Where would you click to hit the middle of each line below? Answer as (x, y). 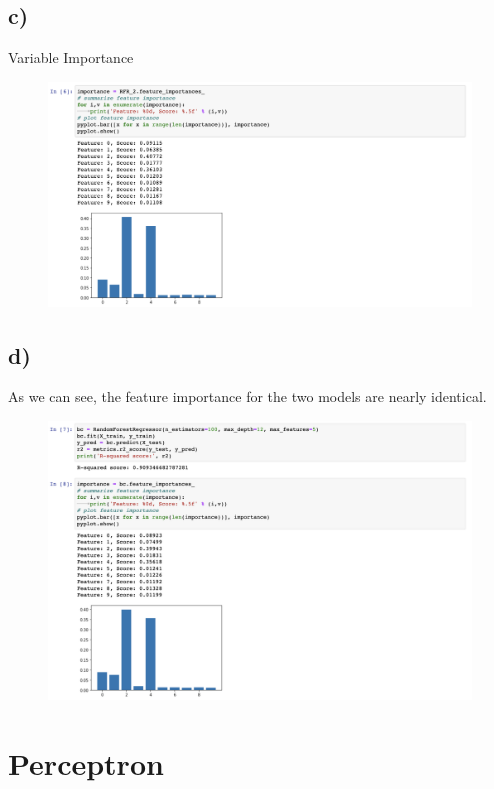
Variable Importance (71, 57)
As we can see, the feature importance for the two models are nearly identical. (247, 396)
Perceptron (86, 762)
